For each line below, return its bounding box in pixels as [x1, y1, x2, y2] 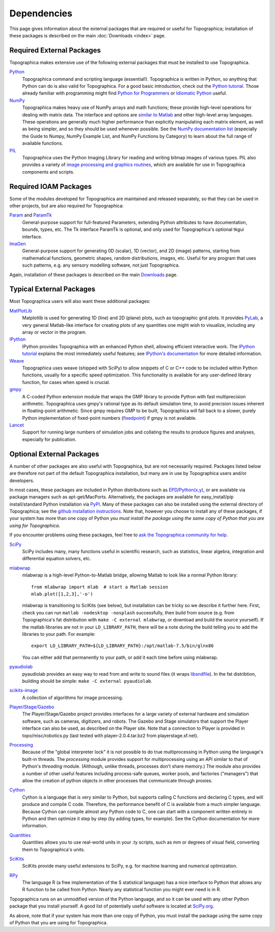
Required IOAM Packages [9, 182, 92, 191]
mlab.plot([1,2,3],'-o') [31, 591, 93, 597]
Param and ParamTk [9, 212, 52, 218]
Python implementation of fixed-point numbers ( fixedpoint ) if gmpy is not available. [22, 415, 197, 421]
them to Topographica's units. [22, 846, 85, 852]
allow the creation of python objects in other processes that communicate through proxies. [22, 777, 213, 783]
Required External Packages [9, 46, 101, 55]
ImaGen [9, 241, 26, 247]
